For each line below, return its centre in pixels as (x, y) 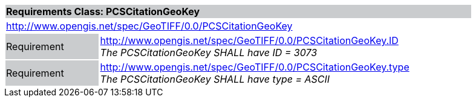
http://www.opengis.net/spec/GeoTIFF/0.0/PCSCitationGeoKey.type (255, 67)
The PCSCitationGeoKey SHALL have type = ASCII (215, 79)
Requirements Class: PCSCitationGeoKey (103, 11)
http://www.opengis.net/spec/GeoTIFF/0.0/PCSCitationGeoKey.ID (249, 40)
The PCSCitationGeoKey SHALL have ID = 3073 (209, 53)
